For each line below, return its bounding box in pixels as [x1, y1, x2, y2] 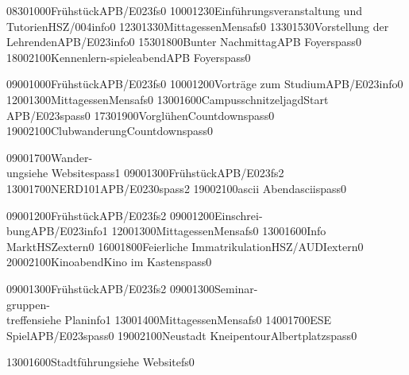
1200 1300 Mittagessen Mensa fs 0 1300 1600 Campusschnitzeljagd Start [6, 91, 329, 107]
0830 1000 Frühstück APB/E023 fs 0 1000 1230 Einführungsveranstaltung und [6, 2, 362, 18]
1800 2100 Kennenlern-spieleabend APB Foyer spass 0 [6, 48, 251, 65]
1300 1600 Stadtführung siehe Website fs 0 [6, 354, 195, 370]
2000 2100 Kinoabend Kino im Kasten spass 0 [6, 253, 212, 270]
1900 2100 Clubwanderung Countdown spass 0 [6, 122, 214, 139]
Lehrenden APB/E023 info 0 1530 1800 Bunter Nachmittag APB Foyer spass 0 [6, 33, 361, 50]
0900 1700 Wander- [6, 149, 93, 165]
